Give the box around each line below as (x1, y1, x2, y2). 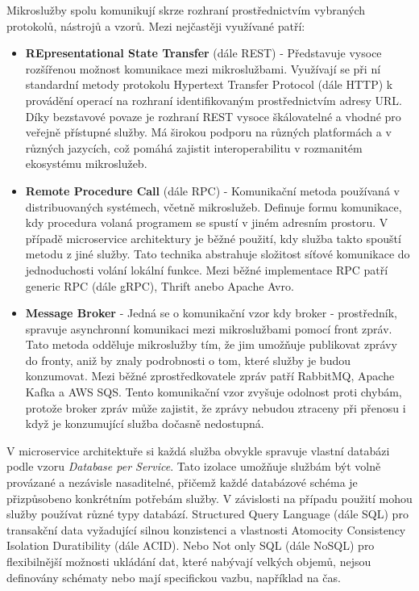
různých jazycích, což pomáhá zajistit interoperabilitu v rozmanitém (25, 139, 363, 156)
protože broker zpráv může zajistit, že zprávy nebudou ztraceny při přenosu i (25, 399, 406, 416)
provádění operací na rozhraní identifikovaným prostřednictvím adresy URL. (25, 91, 402, 108)
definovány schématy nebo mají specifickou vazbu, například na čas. (6, 568, 341, 585)
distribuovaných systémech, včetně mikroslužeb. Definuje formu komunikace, (25, 198, 402, 215)
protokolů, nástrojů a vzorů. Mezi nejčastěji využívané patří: (6, 17, 305, 34)
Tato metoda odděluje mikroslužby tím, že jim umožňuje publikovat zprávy (25, 336, 397, 353)
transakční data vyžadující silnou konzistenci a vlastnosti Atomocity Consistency (6, 521, 406, 538)
